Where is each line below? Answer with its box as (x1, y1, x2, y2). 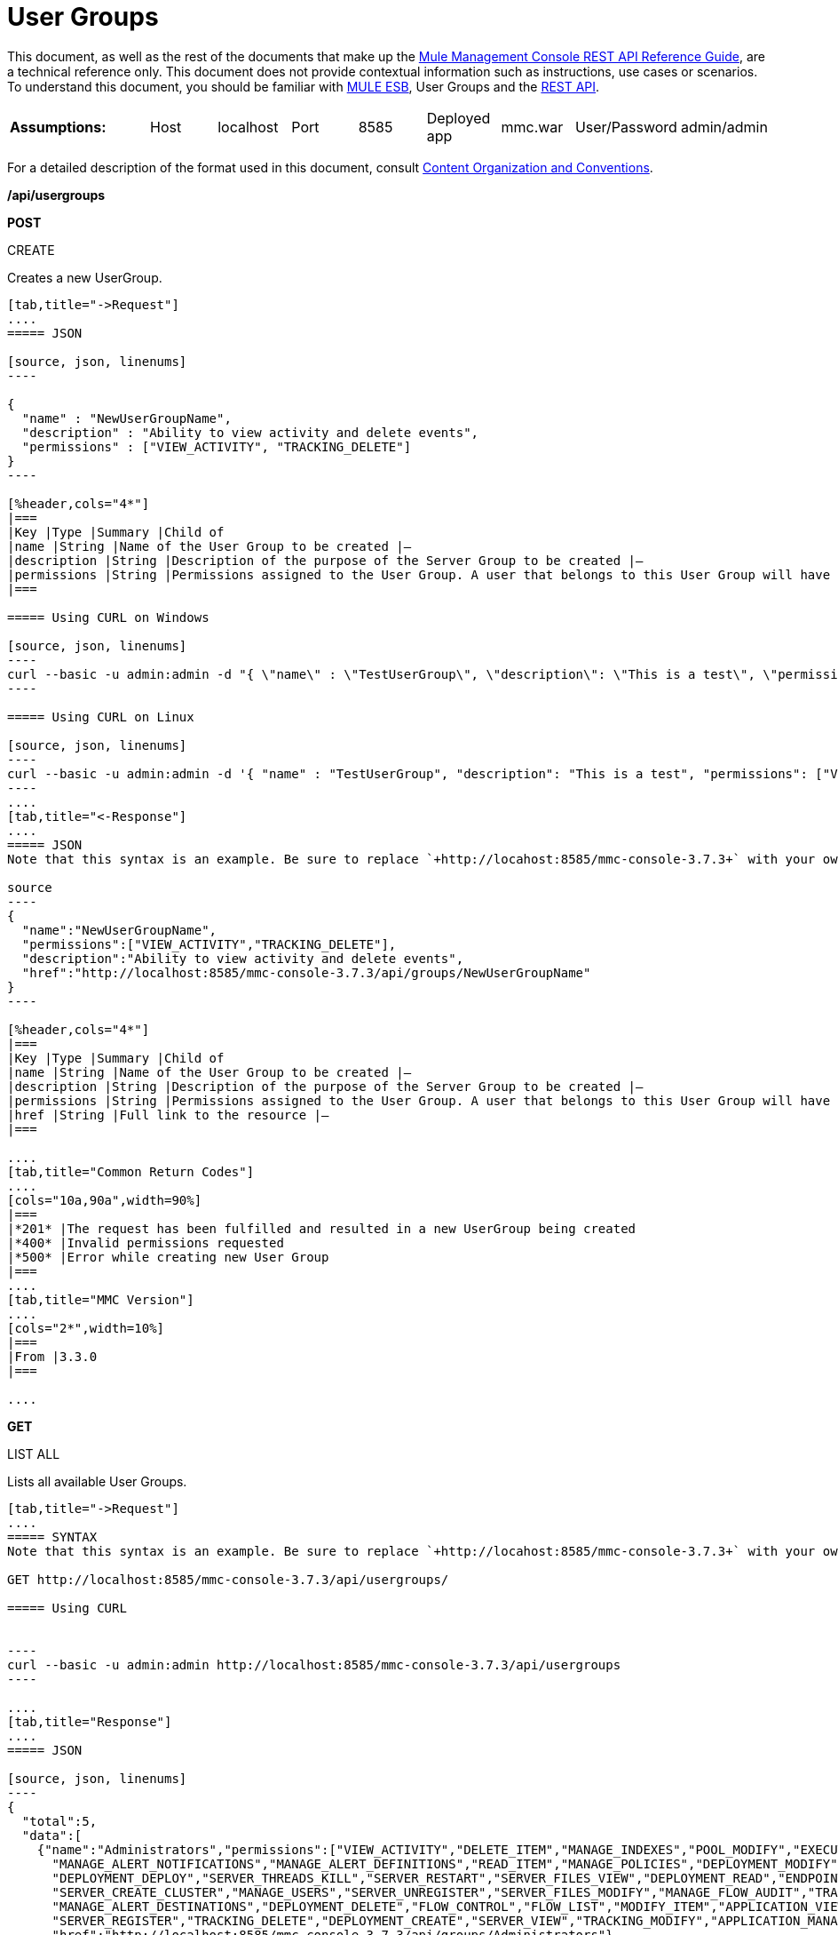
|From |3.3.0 (7, 1349, 98, 1364)
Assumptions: (10, 117, 107, 136)
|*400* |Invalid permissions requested (7, 1235, 284, 1250)
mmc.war (501, 117, 564, 136)
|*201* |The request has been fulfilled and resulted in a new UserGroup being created (7, 1221, 636, 1236)
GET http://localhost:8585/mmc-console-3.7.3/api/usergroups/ (7, 1572, 449, 1587)
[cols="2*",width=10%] (7, 1320, 165, 1335)
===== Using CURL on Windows (7, 609, 209, 625)
